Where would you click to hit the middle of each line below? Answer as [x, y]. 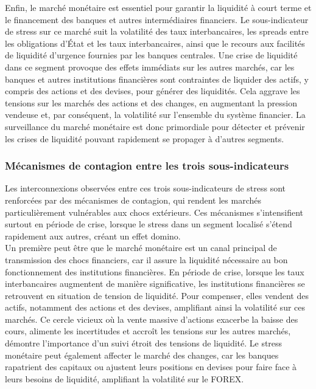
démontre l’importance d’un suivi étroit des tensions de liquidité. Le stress [144, 343]
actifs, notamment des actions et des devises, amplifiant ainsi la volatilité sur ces [155, 307]
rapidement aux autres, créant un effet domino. [93, 236]
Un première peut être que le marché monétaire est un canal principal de [141, 248]
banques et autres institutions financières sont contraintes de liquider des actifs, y [157, 79]
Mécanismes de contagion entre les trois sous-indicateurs [147, 166]
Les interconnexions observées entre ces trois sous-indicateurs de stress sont [146, 188]
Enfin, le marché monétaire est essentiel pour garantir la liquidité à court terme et [158, 7]
